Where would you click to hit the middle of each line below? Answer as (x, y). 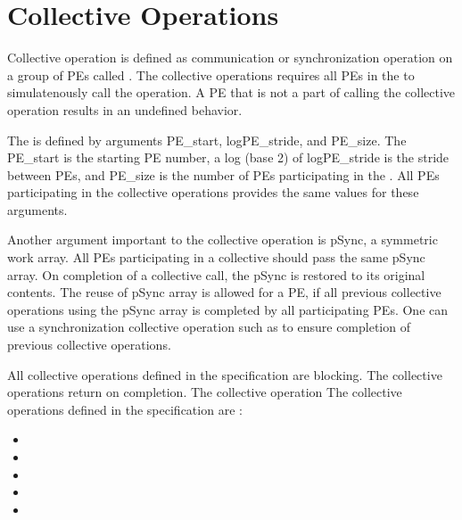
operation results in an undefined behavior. (125, 109)
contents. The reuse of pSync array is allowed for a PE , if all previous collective (224, 292)
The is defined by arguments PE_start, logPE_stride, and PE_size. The (207, 140)
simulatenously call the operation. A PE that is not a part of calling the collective (231, 92)
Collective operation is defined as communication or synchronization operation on (230, 58)
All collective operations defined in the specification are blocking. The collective (225, 374)
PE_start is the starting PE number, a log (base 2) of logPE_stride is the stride (228, 157)
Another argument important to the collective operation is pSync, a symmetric (223, 239)
